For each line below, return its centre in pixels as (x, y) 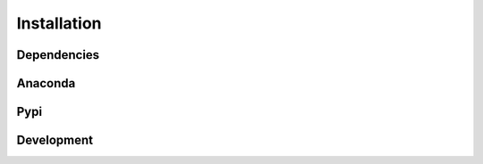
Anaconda (46, 83)
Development (55, 140)
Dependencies (58, 55)
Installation (59, 23)
